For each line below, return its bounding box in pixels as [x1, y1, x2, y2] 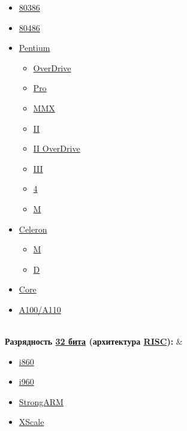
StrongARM [19, 395, 64, 408]
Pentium [19, 41, 50, 54]
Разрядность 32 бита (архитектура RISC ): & [5, 335, 183, 348]
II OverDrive [33, 142, 80, 155]
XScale [19, 415, 44, 428]
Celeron [19, 222, 47, 235]
